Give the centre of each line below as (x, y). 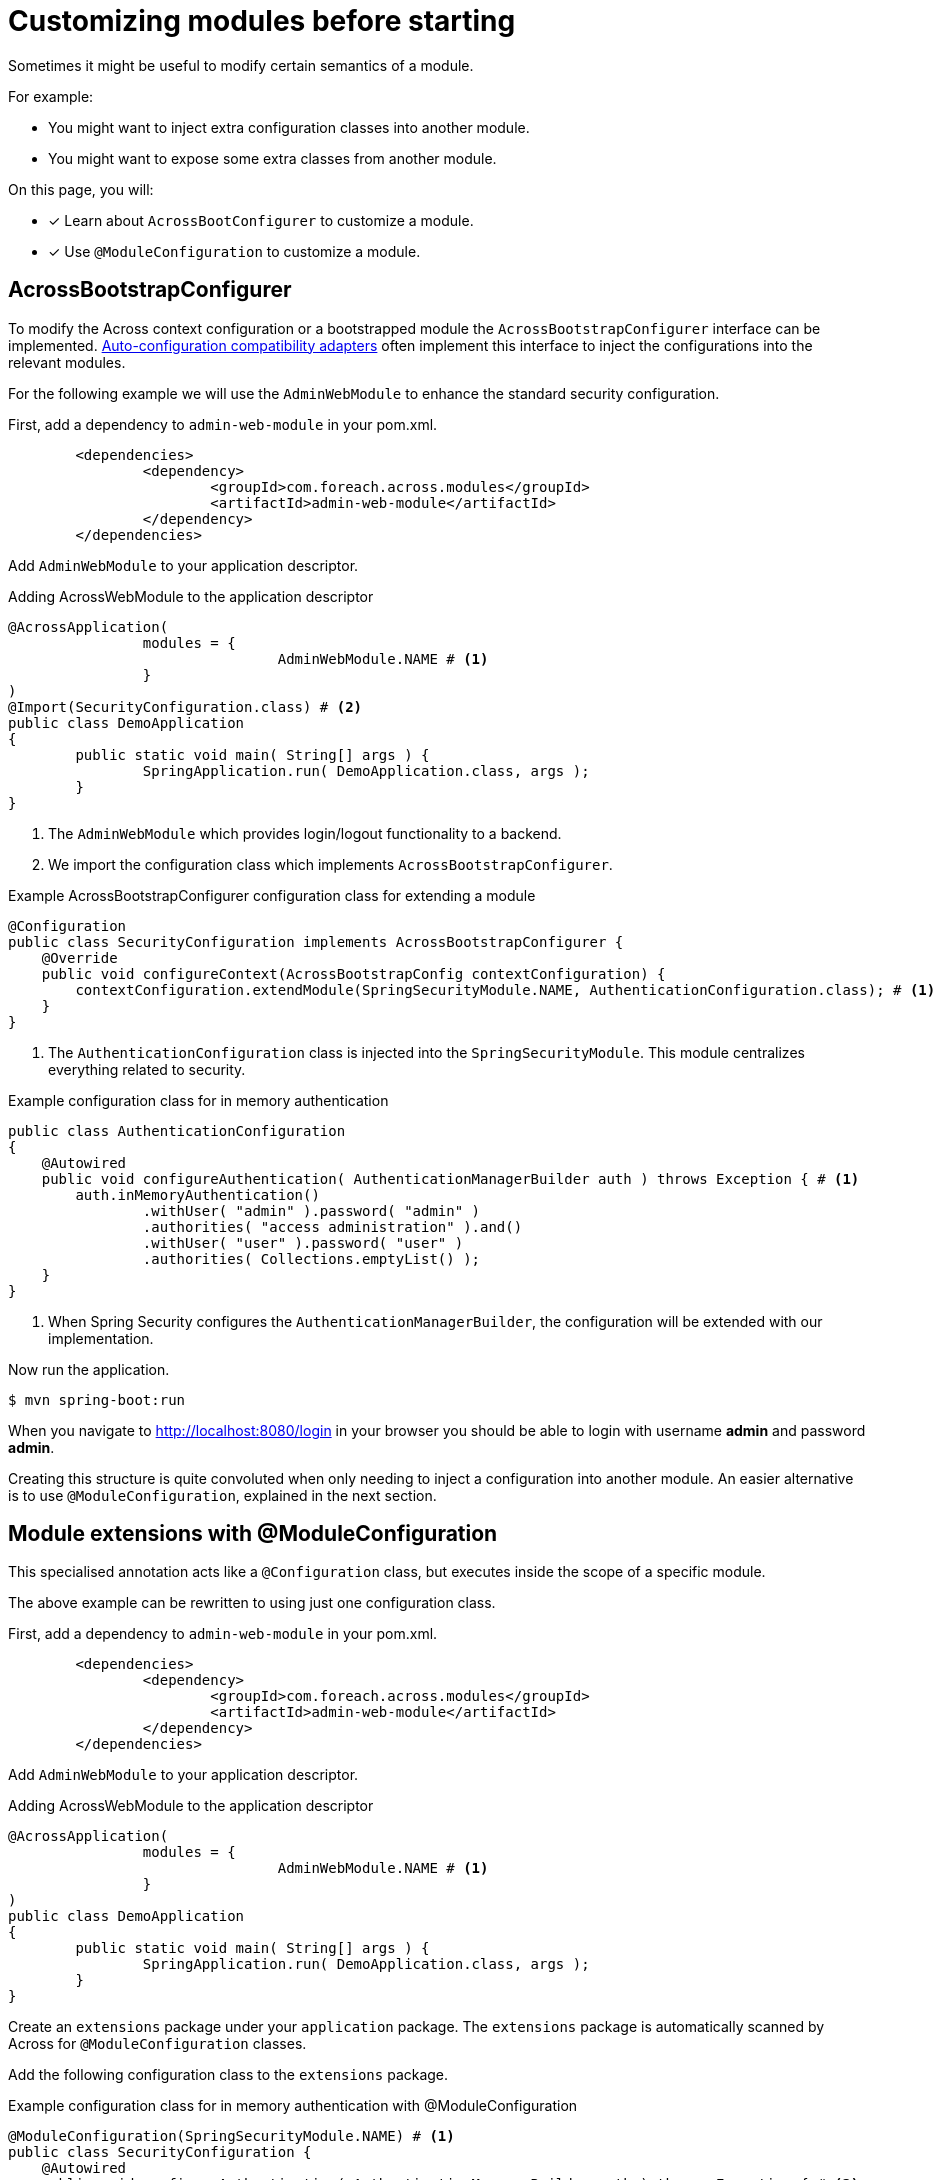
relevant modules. (67, 362)
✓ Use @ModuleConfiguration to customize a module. (234, 251)
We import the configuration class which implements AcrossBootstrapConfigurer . (330, 864)
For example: (51, 96)
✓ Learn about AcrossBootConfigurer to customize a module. (261, 220)
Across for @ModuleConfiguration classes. (157, 2044)
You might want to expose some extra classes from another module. (272, 158)
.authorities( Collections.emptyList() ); (311, 1258)
